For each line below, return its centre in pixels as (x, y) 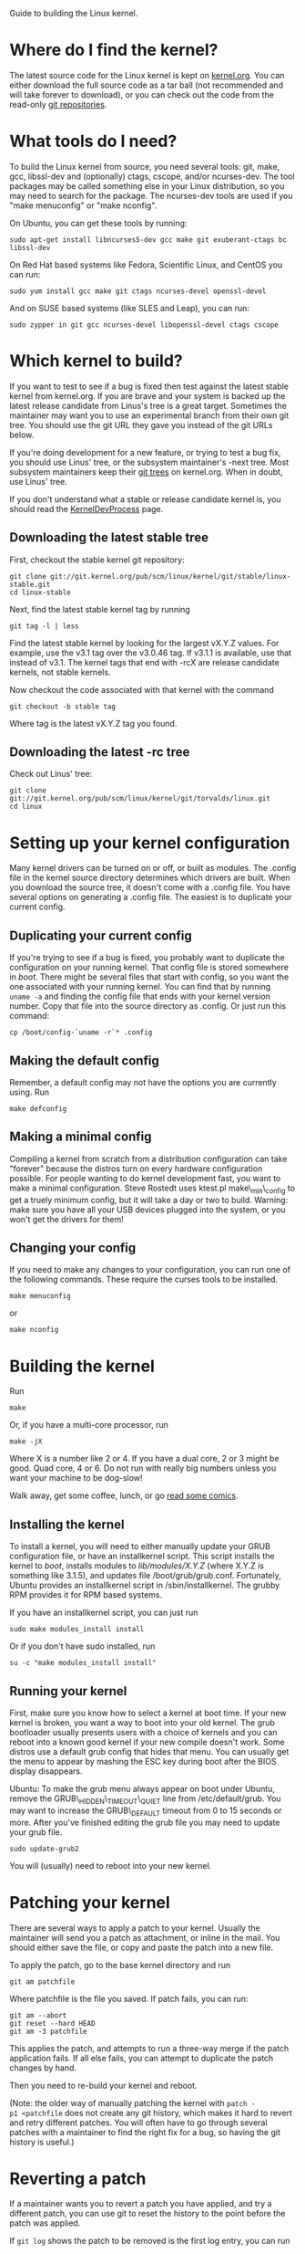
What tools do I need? (93, 142)
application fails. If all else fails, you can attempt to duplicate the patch (142, 2058)
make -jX (26, 1442)
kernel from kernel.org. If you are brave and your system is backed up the (147, 395)
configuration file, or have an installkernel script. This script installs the (142, 1557)
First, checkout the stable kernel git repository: (97, 560)
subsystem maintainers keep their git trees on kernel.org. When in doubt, (146, 472)
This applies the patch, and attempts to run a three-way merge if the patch (149, 2048)
